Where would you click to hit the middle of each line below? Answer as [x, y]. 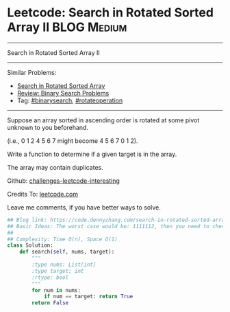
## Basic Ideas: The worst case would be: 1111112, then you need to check [117, 226]
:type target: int [58, 271]
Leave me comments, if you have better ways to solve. [84, 207]
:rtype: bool [50, 277]
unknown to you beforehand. [48, 127]
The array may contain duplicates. [55, 167]
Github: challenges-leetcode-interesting [63, 181]
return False [50, 303]
